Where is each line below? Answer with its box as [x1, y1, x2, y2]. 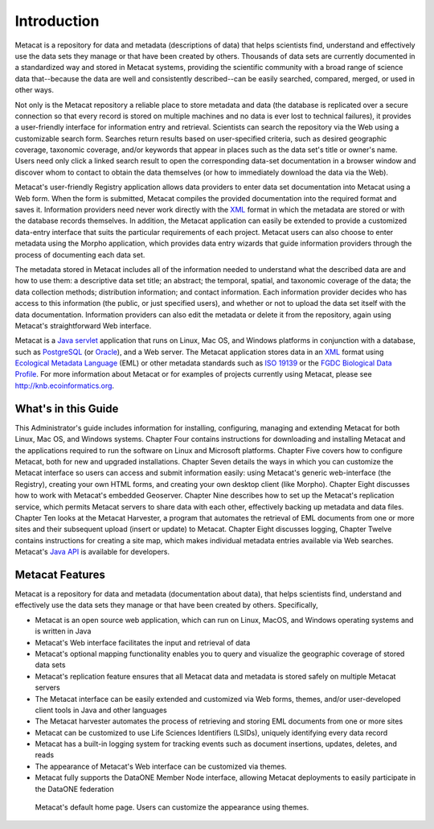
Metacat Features [14, 567, 106, 581]
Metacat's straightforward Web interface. [14, 320, 152, 330]
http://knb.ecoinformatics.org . [14, 381, 115, 390]
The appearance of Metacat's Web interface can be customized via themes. [35, 761, 287, 771]
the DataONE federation [35, 784, 114, 794]
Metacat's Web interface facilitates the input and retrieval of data [35, 637, 251, 647]
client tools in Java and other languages [35, 705, 168, 715]
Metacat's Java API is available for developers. [14, 547, 170, 557]
